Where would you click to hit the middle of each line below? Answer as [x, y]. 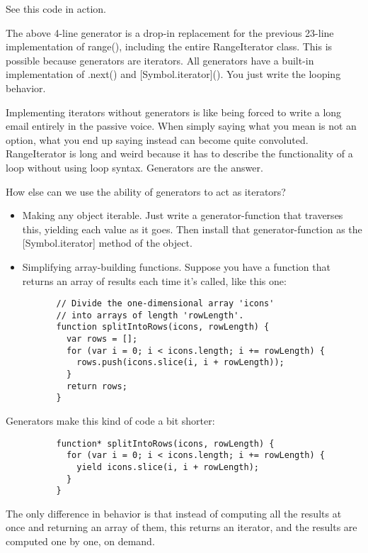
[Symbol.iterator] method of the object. [107, 243]
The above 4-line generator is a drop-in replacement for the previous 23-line [170, 32]
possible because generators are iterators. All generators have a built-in [160, 60]
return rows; [97, 386]
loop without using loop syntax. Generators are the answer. [134, 167]
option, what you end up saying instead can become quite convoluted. [157, 139]
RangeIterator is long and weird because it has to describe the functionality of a [179, 153]
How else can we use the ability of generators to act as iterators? [146, 191]
